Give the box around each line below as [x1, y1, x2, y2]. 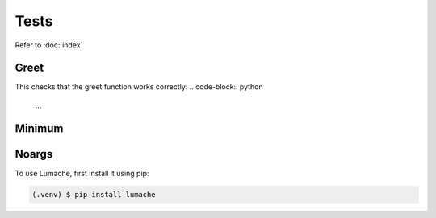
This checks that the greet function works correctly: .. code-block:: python [15, 82, 264, 92]
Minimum [15, 121, 64, 135]
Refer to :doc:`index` [15, 40, 83, 50]
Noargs [15, 147, 53, 161]
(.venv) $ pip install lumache [31, 190, 157, 199]
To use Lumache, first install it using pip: [15, 168, 149, 178]
